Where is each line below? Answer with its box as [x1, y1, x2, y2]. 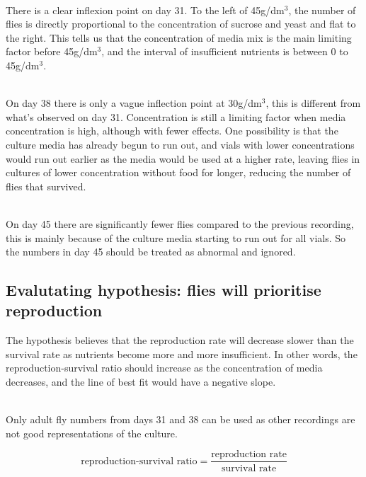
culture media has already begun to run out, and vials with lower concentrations [6, 137, 355, 151]
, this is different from [265, 96, 361, 110]
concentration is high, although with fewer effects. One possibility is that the [6, 123, 338, 138]
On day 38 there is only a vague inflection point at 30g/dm [6, 96, 262, 110]
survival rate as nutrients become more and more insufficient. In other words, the [6, 346, 358, 361]
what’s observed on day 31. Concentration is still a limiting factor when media [6, 109, 346, 124]
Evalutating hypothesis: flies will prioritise [6, 279, 321, 301]
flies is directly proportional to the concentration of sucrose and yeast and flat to [6, 16, 356, 31]
